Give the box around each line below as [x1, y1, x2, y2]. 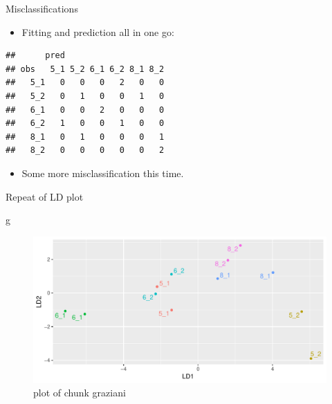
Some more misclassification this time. [21, 165, 184, 180]
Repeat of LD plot [6, 189, 84, 203]
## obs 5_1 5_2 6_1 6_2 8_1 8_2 [6, 64, 165, 74]
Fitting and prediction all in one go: [21, 24, 174, 39]
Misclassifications [6, 1, 78, 15]
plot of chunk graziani [33, 385, 126, 400]
